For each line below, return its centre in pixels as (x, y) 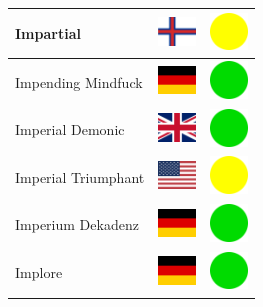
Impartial (48, 32)
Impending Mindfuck (79, 81)
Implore (39, 272)
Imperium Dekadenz (77, 224)
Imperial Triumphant (80, 176)
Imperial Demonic (70, 129)
